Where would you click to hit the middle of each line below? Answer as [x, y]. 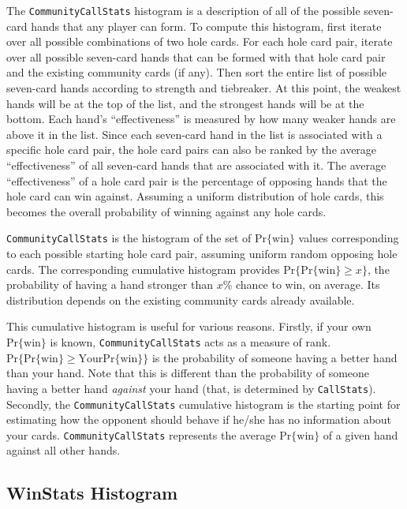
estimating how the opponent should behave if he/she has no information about [199, 419]
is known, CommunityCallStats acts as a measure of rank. [190, 342]
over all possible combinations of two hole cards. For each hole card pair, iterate [200, 41]
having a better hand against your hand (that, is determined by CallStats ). [191, 388]
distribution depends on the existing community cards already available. [181, 299]
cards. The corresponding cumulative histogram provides [143, 269]
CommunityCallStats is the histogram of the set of [129, 238]
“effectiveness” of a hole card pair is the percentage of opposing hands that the [197, 180]
